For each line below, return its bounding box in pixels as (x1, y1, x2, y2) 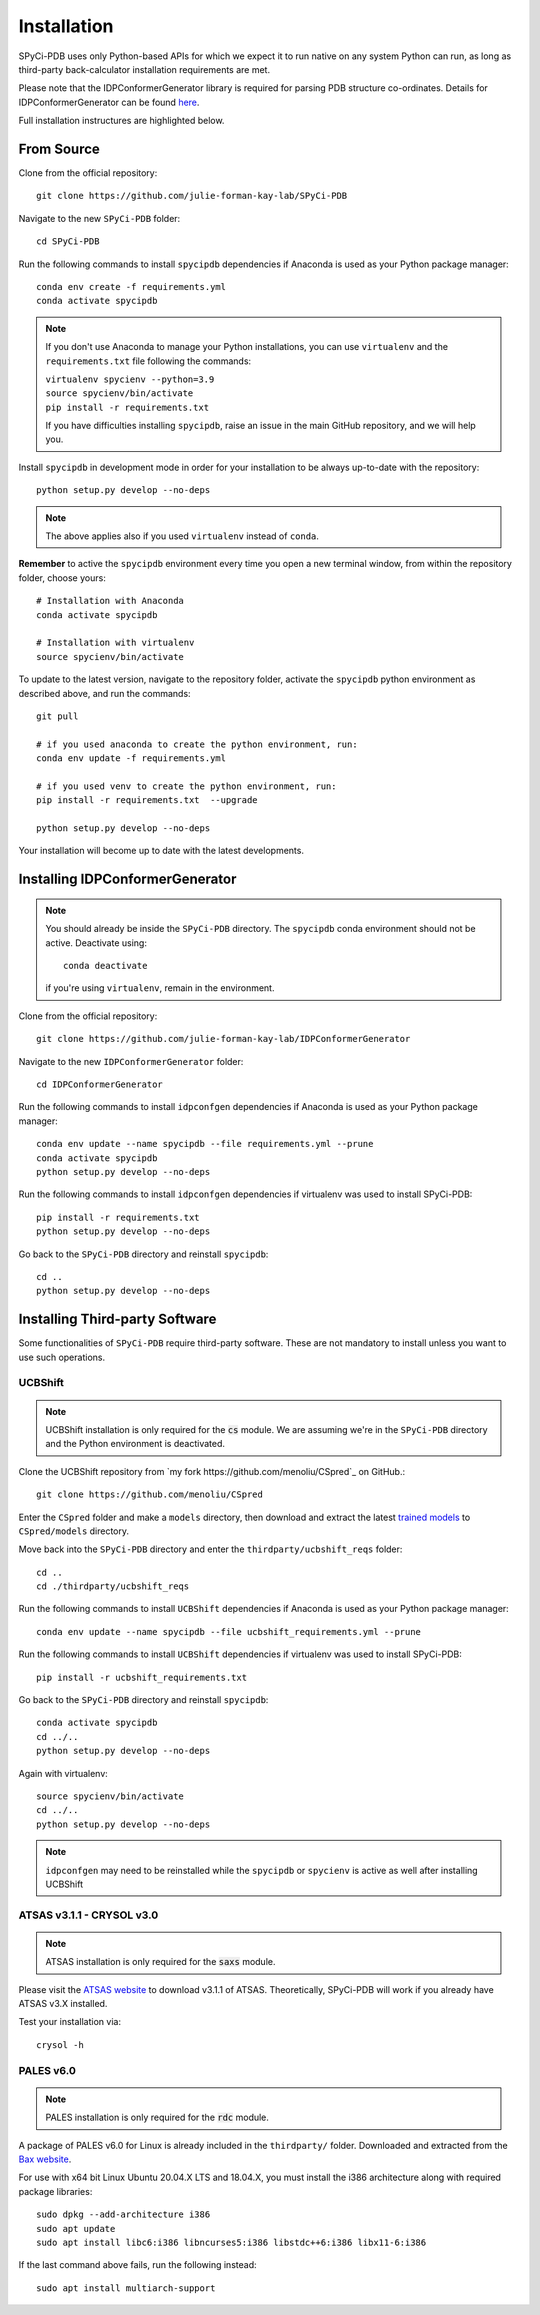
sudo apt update (36, 2223, 116, 2234)
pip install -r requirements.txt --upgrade (36, 795, 259, 806)
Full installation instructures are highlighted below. (18, 115, 225, 127)
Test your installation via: (18, 2016, 122, 2028)
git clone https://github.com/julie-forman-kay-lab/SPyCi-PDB (36, 190, 348, 202)
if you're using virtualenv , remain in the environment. (45, 982, 275, 994)
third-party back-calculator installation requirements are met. (18, 63, 270, 75)
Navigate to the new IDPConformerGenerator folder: (18, 1055, 244, 1067)
